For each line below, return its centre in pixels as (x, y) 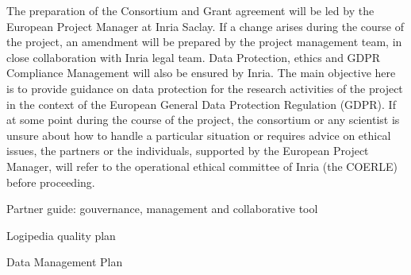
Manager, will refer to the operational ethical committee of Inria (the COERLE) (202, 166)
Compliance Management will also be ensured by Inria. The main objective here (201, 73)
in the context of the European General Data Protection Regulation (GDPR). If (201, 104)
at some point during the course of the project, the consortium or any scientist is (203, 120)
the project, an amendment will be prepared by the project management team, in (204, 42)
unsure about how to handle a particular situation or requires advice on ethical (199, 135)
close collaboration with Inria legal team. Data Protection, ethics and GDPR (194, 57)
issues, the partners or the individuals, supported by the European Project (188, 151)
